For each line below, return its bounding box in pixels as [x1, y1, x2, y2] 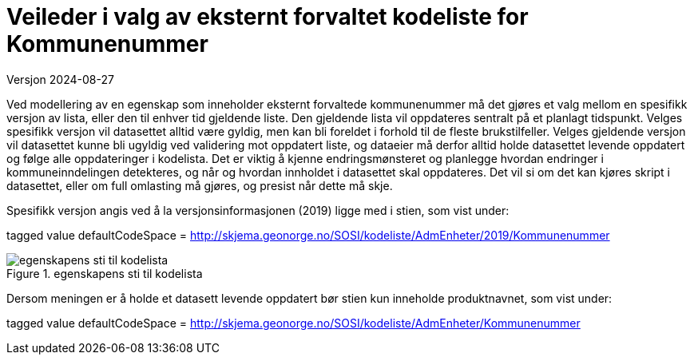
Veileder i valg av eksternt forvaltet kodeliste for [6, 3, 529, 30]
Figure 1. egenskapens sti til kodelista [6, 266, 203, 280]
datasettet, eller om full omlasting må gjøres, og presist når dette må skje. [6, 178, 393, 192]
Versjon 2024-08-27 [6, 72, 114, 86]
